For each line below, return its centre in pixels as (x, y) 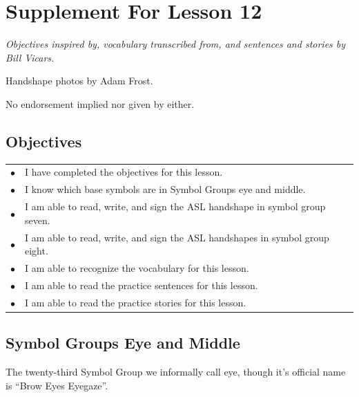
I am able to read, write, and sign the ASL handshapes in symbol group (177, 237)
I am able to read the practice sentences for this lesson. (142, 285)
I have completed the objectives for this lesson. (124, 172)
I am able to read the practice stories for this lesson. (136, 302)
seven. (38, 220)
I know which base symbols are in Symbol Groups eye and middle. (165, 189)
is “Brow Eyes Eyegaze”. (57, 385)
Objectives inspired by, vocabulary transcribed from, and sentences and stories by (176, 44)
